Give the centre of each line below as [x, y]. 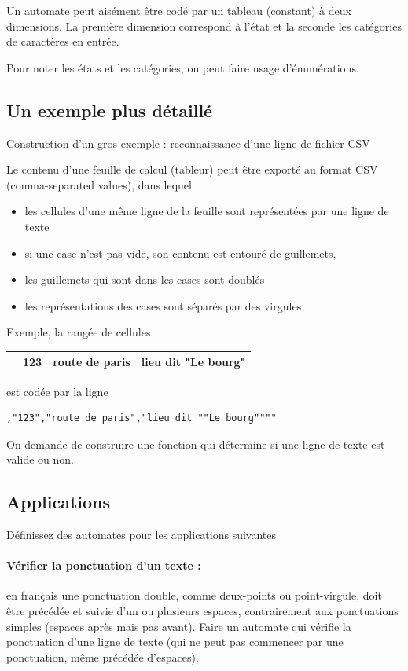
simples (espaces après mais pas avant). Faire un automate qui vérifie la [179, 626]
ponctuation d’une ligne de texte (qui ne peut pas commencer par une [175, 642]
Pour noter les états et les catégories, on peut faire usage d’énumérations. [183, 67]
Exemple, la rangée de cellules [79, 332]
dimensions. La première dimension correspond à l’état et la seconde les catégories [204, 26]
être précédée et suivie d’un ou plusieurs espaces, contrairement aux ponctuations [202, 611]
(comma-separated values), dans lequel [99, 184]
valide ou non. [40, 459]
